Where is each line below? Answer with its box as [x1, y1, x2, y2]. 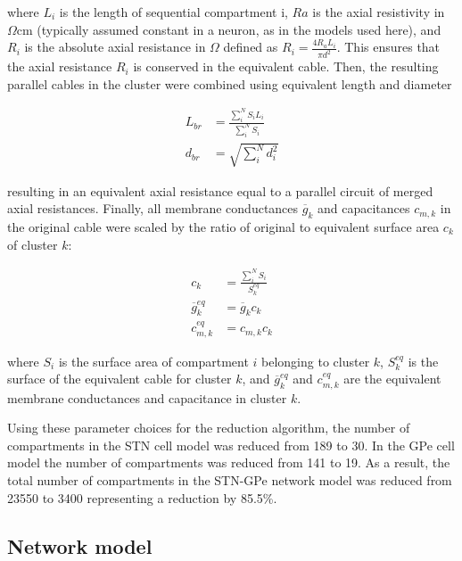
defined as [223, 37, 278, 56]
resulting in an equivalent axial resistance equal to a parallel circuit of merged [7, 181, 433, 200]
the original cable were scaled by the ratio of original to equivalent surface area [7, 217, 440, 235]
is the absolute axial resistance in [24, 37, 206, 56]
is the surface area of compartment [58, 351, 249, 370]
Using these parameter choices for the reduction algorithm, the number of [7, 418, 410, 437]
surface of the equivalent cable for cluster [7, 369, 232, 388]
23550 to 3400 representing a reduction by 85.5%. [7, 488, 277, 507]
